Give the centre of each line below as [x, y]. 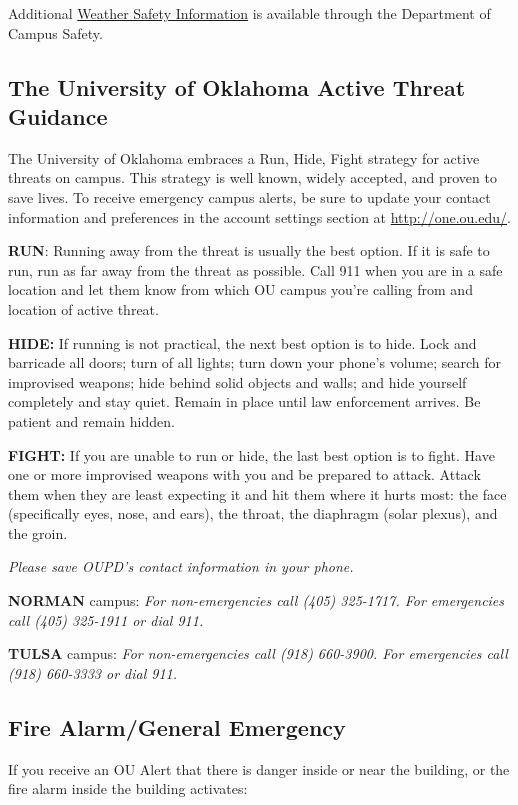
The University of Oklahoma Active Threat [237, 86]
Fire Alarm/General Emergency [177, 726]
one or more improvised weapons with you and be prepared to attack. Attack [244, 474]
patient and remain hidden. [91, 420]
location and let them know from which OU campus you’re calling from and [240, 289]
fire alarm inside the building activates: [128, 788]
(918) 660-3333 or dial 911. [93, 672]
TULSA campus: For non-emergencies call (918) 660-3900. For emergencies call [258, 653]
